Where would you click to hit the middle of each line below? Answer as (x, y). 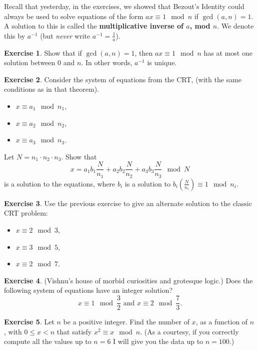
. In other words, (107, 62)
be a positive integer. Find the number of (126, 322)
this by (15, 35)
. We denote (235, 26)
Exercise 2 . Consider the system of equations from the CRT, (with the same (123, 79)
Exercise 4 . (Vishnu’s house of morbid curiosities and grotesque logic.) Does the (128, 280)
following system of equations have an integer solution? (88, 290)
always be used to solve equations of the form (74, 16)
